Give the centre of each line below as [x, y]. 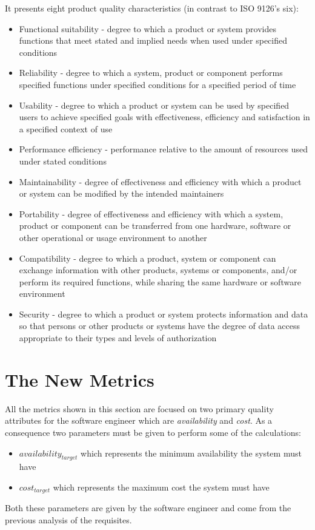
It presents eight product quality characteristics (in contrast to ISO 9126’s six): [152, 8]
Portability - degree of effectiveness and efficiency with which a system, [151, 213]
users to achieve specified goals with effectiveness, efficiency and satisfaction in [164, 117]
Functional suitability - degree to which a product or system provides [148, 28]
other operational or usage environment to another [113, 237]
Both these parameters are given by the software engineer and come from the [148, 508]
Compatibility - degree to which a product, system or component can [148, 258]
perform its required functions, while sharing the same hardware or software [160, 281]
